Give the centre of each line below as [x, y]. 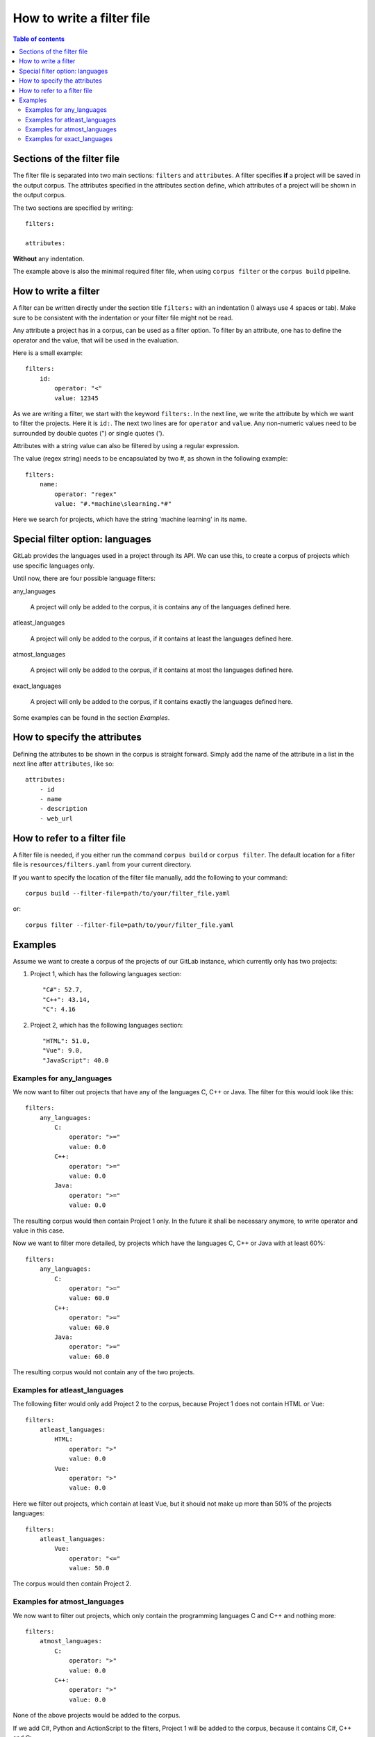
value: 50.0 [89, 1568]
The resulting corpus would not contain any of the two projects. [104, 1372]
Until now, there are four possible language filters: [84, 578]
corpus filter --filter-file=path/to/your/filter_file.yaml [130, 925]
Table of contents [39, 39]
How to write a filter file [82, 18]
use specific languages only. [54, 566]
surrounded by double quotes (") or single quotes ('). [89, 433]
